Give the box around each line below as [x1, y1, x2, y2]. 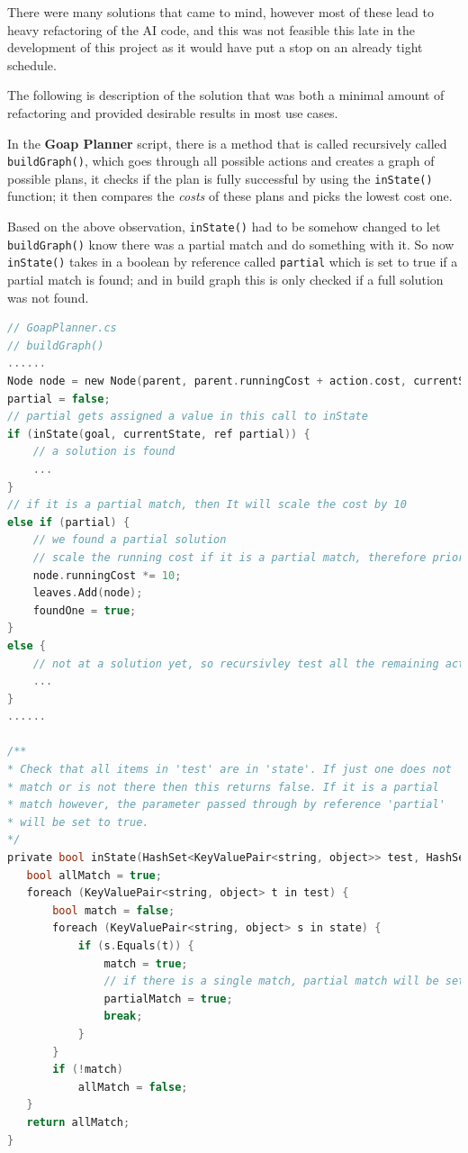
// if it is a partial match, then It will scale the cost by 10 [7, 498, 407, 512]
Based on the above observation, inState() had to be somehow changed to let [7, 217, 441, 236]
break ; [103, 1010, 143, 1023]
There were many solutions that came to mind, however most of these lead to [7, 3, 435, 21]
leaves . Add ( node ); [32, 586, 143, 600]
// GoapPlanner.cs [7, 322, 117, 335]
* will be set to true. [7, 815, 149, 829]
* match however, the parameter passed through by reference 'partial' [7, 798, 445, 812]
